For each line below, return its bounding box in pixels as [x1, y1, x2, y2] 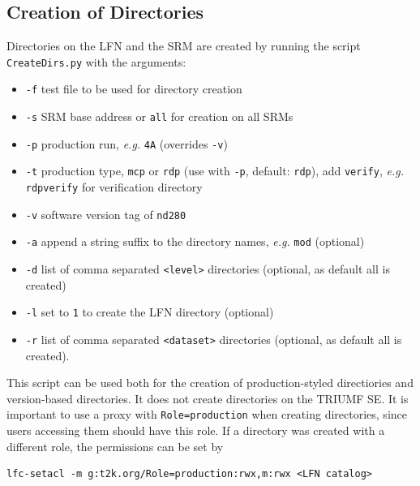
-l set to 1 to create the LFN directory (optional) [25, 303, 274, 320]
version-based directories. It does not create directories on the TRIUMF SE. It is [6, 389, 409, 406]
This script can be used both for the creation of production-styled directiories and [6, 374, 414, 391]
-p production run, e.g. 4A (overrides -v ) [25, 135, 228, 152]
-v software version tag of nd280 [25, 205, 186, 222]
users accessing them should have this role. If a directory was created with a [6, 422, 385, 439]
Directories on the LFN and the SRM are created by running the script [6, 37, 361, 54]
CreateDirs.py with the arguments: [6, 53, 186, 70]
